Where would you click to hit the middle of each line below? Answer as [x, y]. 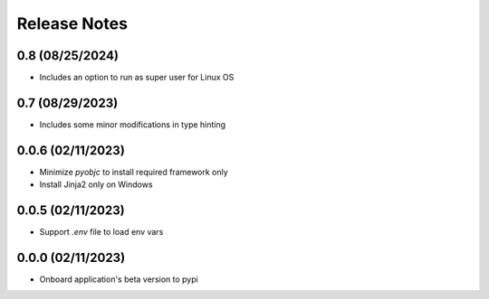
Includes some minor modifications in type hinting [133, 124]
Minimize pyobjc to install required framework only [134, 172]
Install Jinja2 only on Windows [96, 184]
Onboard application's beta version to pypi [119, 279]
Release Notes [72, 23]
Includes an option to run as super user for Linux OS [137, 78]
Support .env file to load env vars [101, 232]
